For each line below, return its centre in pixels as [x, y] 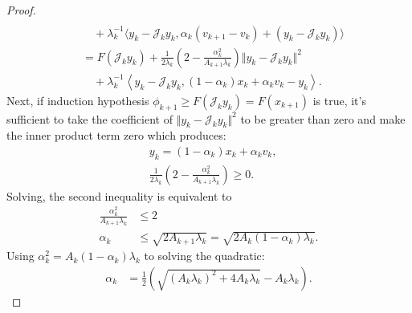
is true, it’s [339, 100]
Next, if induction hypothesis [78, 100]
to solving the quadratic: [204, 256]
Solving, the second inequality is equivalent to [119, 195]
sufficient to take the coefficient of [90, 118]
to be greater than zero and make [323, 118]
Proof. [21, 10]
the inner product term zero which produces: [116, 135]
